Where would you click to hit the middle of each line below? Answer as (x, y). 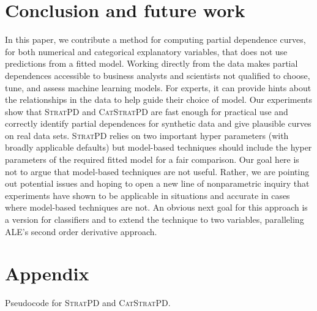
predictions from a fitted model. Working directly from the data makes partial (151, 63)
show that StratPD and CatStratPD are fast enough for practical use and (147, 111)
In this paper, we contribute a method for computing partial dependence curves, (155, 39)
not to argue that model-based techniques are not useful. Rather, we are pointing (157, 171)
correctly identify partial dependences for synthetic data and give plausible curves (158, 123)
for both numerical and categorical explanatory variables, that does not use (146, 51)
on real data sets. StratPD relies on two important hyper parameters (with (147, 135)
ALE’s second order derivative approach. (81, 231)
